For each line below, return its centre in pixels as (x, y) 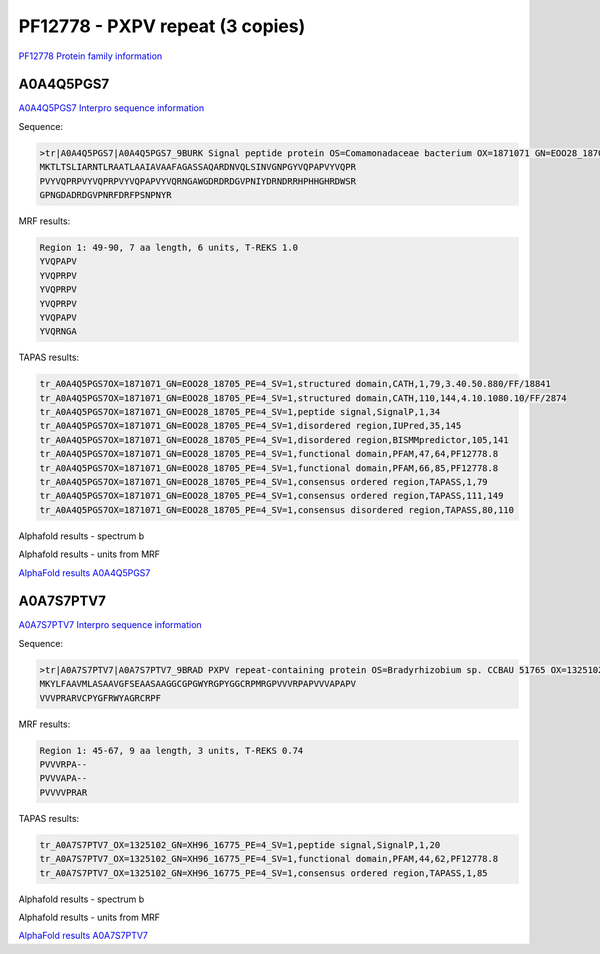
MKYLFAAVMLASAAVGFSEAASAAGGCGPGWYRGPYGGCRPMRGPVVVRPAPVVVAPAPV (198, 684)
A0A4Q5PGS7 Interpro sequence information (111, 108)
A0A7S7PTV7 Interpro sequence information (110, 625)
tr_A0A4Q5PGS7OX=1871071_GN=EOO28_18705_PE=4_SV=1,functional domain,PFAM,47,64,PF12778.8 (269, 454)
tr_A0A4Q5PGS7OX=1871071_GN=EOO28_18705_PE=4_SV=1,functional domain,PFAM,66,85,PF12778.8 (269, 468)
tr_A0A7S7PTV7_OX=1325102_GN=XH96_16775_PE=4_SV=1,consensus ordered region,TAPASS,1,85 (264, 873)
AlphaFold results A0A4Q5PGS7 (84, 572)
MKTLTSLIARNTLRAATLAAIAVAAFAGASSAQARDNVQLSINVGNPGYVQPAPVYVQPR (198, 167)
